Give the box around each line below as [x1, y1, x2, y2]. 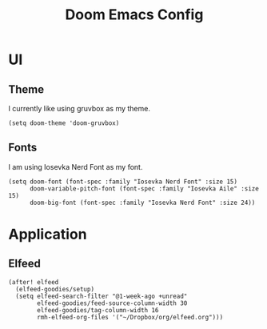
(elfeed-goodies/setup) [15, 285, 94, 293]
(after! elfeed [8, 278, 59, 286]
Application [8, 226, 87, 243]
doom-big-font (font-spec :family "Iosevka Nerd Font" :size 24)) [29, 199, 256, 207]
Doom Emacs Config [65, 6, 204, 24]
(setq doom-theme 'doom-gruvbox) [8, 119, 120, 127]
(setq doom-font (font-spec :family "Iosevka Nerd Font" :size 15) [8, 178, 238, 186]
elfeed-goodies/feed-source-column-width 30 [37, 299, 188, 307]
